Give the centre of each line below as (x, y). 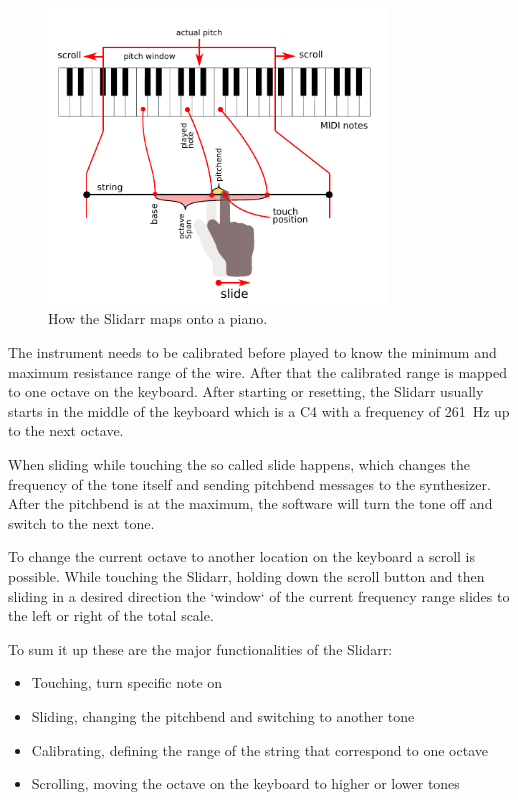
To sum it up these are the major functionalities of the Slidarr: (200, 648)
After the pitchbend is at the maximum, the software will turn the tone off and (250, 503)
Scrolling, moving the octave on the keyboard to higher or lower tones (245, 783)
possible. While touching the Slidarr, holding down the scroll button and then (246, 576)
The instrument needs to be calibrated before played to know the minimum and (252, 352)
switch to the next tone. (81, 522)
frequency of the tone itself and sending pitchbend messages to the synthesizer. (249, 483)
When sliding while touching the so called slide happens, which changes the (239, 464)
